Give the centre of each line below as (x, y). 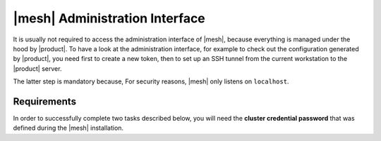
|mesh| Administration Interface (109, 18)
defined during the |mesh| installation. (68, 128)
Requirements (45, 101)
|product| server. (37, 68)
